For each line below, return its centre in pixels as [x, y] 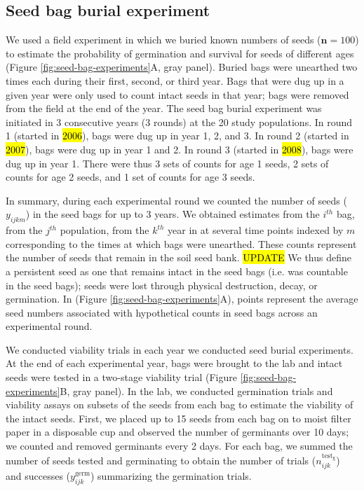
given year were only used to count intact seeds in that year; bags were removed [177, 94]
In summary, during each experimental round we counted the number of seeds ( [176, 200]
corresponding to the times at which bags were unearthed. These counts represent [181, 243]
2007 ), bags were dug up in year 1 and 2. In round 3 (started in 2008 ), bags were [180, 149]
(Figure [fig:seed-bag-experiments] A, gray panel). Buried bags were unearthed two [182, 67]
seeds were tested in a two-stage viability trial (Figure [121, 377]
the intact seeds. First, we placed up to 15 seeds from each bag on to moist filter [178, 418]
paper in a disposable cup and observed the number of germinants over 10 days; [177, 432]
